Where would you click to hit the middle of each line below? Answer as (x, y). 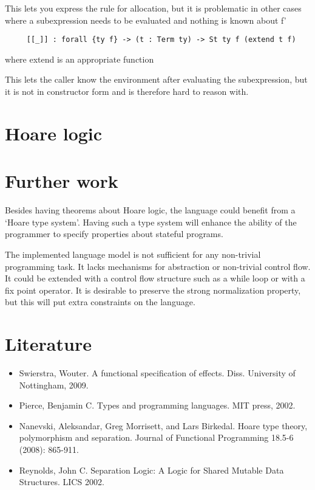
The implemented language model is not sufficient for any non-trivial (133, 254)
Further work (62, 181)
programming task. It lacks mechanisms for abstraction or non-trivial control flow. (158, 266)
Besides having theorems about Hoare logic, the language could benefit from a (150, 210)
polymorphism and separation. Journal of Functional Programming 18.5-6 (156, 437)
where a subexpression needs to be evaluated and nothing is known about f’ (146, 20)
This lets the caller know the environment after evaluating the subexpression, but (156, 79)
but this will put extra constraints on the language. (100, 302)
